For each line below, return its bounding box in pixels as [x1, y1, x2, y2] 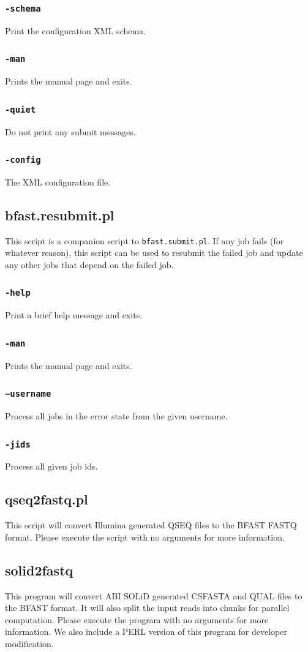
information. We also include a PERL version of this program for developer [5, 625, 287, 638]
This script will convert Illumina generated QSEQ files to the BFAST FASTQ [5, 519, 297, 531]
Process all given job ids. [5, 460, 98, 473]
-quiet [5, 104, 36, 114]
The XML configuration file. [5, 175, 111, 188]
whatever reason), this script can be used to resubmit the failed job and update [5, 246, 303, 259]
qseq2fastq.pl [5, 490, 88, 509]
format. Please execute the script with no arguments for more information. [5, 530, 285, 543]
